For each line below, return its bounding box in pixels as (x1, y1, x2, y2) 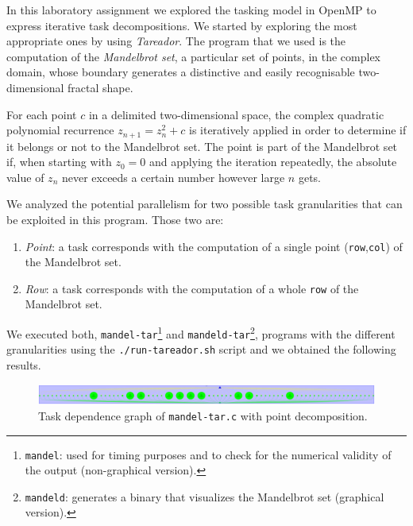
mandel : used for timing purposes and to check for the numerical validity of (25, 446, 392, 462)
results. (6, 357, 41, 373)
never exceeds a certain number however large (61, 168, 285, 185)
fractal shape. (68, 79, 133, 95)
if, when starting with (6, 153, 112, 170)
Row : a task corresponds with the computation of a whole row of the (25, 280, 359, 296)
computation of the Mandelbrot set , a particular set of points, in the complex (6, 48, 381, 64)
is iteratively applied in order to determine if (188, 122, 407, 138)
